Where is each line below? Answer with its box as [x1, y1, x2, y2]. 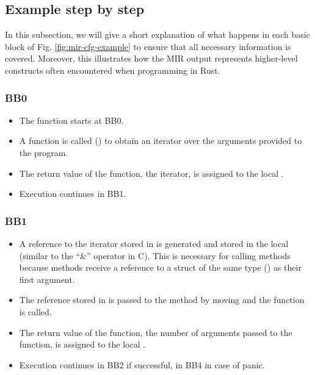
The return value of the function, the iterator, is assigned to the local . [19, 166, 284, 179]
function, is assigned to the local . [19, 338, 146, 351]
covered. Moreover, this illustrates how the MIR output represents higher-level [5, 52, 298, 65]
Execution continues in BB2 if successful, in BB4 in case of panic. [19, 358, 265, 371]
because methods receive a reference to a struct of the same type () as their [19, 261, 302, 274]
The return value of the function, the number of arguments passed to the [19, 326, 292, 338]
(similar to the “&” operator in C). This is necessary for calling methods [19, 249, 291, 262]
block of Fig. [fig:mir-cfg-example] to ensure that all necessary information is [5, 40, 291, 52]
